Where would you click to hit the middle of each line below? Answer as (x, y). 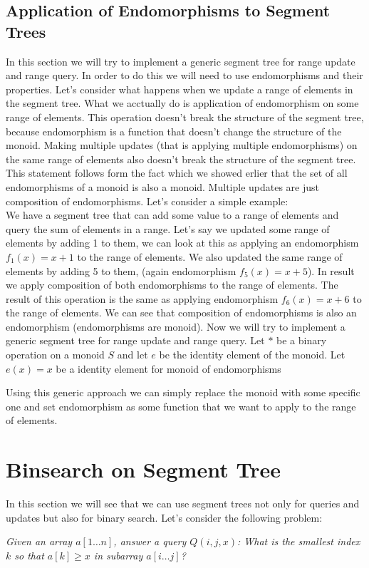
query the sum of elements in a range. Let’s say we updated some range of (168, 228)
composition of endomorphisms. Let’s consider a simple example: (147, 201)
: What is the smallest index (299, 541)
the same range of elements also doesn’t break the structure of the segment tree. (181, 159)
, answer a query (150, 541)
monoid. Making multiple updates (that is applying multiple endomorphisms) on (182, 145)
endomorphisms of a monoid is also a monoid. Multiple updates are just (163, 186)
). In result (331, 270)
